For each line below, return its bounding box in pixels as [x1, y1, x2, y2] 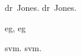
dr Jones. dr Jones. [5, 1, 77, 13]
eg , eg [5, 21, 26, 34]
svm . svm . [5, 42, 42, 54]
